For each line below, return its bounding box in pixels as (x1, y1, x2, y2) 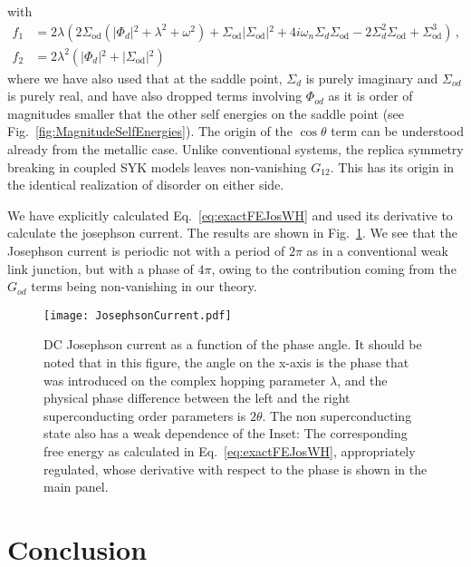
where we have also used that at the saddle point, (7, 68, 283, 87)
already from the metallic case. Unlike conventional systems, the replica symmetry (7, 140, 464, 159)
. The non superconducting (262, 406, 412, 425)
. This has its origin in (330, 157, 455, 176)
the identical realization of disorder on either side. (7, 175, 284, 194)
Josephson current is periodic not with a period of (7, 241, 285, 259)
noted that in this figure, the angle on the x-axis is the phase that (43, 353, 409, 372)
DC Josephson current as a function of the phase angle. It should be (43, 335, 422, 354)
